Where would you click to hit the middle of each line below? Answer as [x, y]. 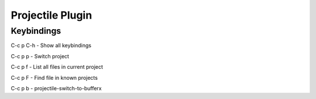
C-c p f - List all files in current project [57, 67]
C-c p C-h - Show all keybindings [51, 45]
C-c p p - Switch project [40, 56]
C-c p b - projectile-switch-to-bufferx [56, 88]
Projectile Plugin [51, 15]
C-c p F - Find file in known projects [54, 77]
